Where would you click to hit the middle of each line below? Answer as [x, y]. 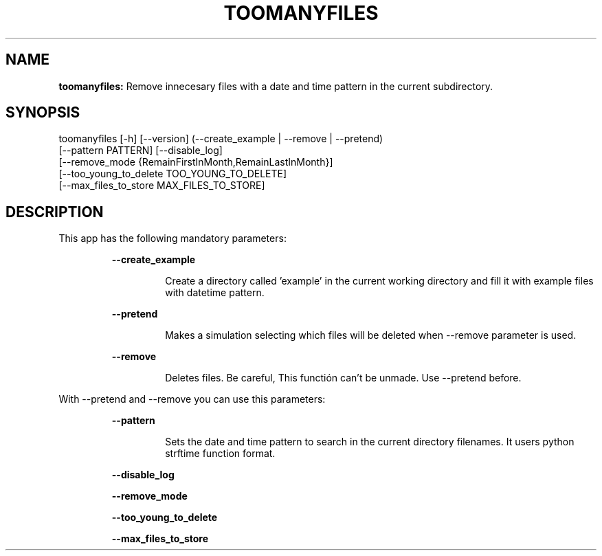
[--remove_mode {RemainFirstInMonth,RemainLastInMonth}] [196, 162]
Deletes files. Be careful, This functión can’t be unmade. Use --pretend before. [343, 378]
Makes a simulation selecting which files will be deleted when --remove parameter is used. [371, 335]
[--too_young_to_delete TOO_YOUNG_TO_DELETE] [173, 174]
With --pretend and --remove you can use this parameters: [192, 399]
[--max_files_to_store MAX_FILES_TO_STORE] [162, 186]
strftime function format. [220, 454]
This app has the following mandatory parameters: [172, 238]
